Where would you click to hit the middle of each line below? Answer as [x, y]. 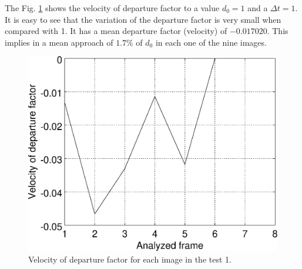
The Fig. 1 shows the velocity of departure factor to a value [112, 8]
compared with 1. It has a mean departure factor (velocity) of [116, 31]
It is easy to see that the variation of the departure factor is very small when [143, 19]
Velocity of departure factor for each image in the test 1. [130, 259]
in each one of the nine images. [211, 42]
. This [278, 31]
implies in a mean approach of [59, 42]
